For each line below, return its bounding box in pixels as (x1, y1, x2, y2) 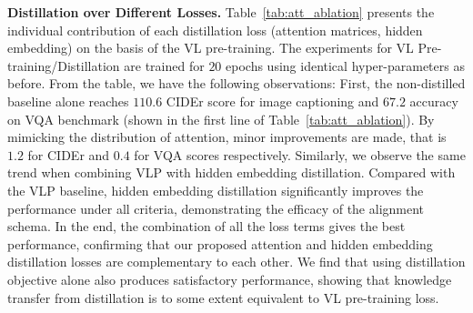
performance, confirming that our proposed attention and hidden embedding (7, 234, 433, 253)
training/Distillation (7, 56, 120, 75)
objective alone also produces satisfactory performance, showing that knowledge (7, 269, 452, 288)
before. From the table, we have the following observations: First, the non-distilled (7, 74, 466, 93)
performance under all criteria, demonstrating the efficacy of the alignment (7, 198, 425, 217)
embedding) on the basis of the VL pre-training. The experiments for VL (7, 38, 414, 57)
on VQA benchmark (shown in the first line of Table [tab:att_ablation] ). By (7, 109, 435, 128)
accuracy (409, 91, 458, 110)
